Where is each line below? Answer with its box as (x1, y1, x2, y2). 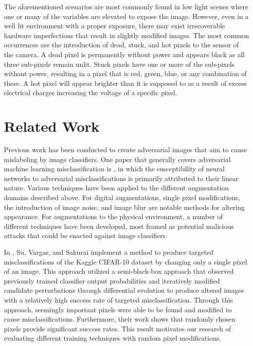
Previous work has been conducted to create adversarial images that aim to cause (4, 144, 247, 155)
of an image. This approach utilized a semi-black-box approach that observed (4, 266, 234, 276)
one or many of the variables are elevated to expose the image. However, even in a (4, 11, 249, 21)
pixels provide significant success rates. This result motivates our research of (4, 323, 231, 333)
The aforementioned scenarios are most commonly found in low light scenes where (4, 1, 249, 11)
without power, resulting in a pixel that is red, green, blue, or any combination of (4, 68, 247, 79)
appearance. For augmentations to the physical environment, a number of (4, 211, 223, 222)
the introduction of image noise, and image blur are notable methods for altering (4, 202, 245, 212)
